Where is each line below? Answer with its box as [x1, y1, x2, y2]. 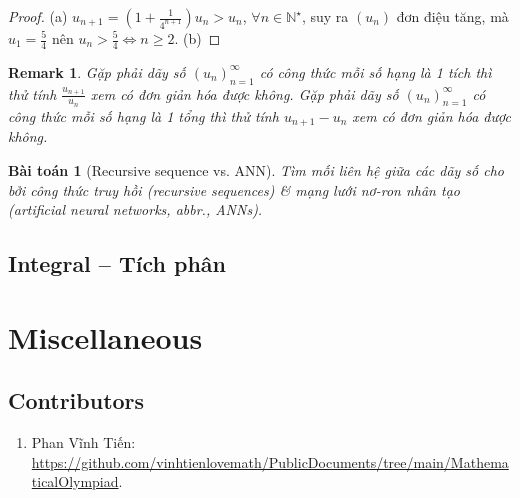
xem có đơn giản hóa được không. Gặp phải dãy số [90, 83, 399, 104]
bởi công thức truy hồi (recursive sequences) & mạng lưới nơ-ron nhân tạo [8, 179, 460, 200]
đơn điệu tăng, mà [396, 6, 509, 26]
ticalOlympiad [31, 471, 119, 492]
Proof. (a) [8, 6, 68, 26]
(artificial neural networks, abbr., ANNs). [8, 199, 263, 220]
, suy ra [301, 6, 349, 26]
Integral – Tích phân [8, 248, 227, 279]
